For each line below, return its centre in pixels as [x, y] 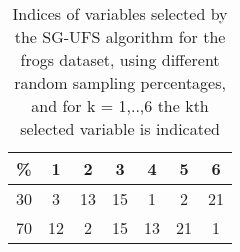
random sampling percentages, [120, 82]
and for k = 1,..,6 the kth [120, 105]
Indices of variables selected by [120, 13]
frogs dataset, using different [120, 59]
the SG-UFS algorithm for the [120, 36]
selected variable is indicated [120, 128]
